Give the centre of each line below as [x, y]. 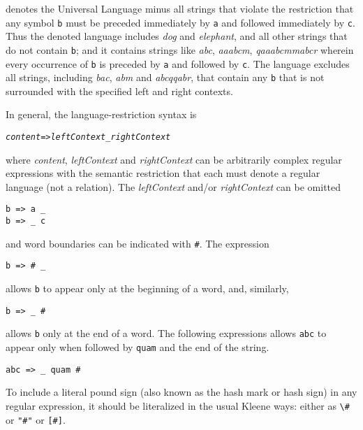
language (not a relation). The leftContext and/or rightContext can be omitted [173, 186]
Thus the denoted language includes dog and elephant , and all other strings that [177, 36]
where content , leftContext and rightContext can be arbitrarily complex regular [174, 159]
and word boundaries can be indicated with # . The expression [138, 243]
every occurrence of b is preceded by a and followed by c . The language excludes [178, 63]
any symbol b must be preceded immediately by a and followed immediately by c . [180, 22]
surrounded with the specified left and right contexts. [119, 91]
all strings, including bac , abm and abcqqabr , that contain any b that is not [165, 77]
